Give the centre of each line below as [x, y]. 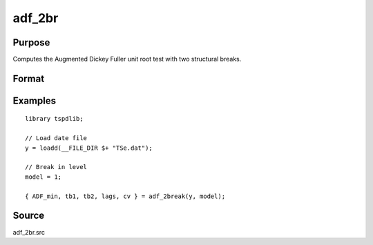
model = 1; [44, 177]
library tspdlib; [54, 119]
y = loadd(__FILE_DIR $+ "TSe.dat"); [89, 148]
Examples [35, 100]
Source [29, 216]
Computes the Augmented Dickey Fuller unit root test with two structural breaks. [127, 59]
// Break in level [56, 167]
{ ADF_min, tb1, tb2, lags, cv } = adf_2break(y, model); [125, 196]
